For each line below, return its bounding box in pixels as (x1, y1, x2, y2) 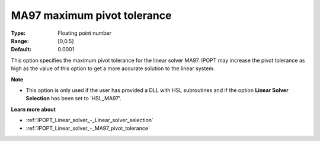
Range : (11, 37, 29, 44)
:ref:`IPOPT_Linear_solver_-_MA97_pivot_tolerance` (25, 124, 151, 132)
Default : (11, 46, 32, 53)
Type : (11, 29, 26, 37)
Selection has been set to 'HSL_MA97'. (25, 95, 121, 102)
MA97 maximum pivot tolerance (11, 9, 172, 22)
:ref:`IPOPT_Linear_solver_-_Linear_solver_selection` (25, 117, 154, 124)
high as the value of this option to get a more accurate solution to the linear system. (11, 65, 215, 72)
